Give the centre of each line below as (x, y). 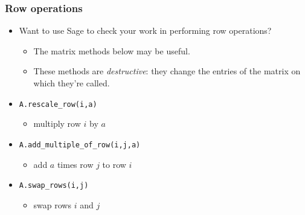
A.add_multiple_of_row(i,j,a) (80, 145)
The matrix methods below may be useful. (112, 50)
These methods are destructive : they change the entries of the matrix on (167, 71)
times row (75, 164)
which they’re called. (72, 83)
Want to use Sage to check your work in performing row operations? (145, 30)
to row (114, 164)
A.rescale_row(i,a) (58, 104)
